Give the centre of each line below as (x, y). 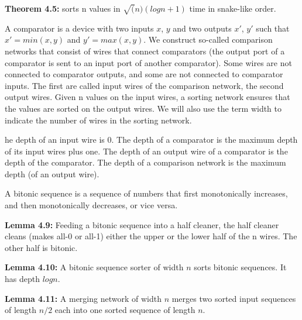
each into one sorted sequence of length (125, 310)
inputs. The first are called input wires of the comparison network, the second (144, 85)
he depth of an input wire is (55, 140)
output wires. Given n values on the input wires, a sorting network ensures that (147, 97)
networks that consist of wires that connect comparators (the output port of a (145, 51)
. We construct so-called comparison (208, 39)
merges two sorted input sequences (234, 298)
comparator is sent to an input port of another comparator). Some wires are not (148, 62)
